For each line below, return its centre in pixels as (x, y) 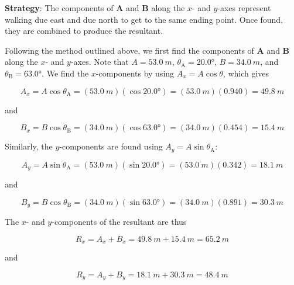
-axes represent (244, 8)
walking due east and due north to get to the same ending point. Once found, (144, 19)
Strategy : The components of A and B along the (95, 8)
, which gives (246, 73)
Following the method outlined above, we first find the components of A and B (147, 50)
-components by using (135, 73)
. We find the (65, 73)
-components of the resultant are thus (119, 222)
